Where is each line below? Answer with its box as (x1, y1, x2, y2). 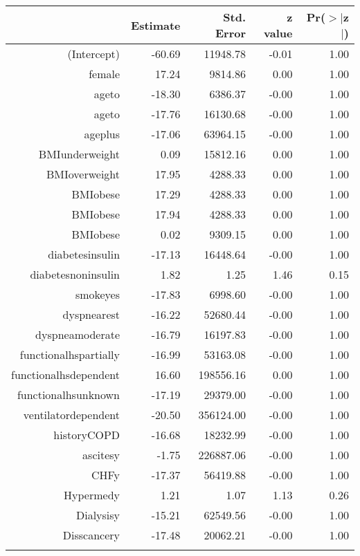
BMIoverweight (46, 166, 120, 182)
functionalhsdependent (11, 367, 120, 382)
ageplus (84, 126, 120, 142)
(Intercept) (67, 46, 120, 62)
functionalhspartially (19, 346, 120, 362)
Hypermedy (64, 487, 120, 503)
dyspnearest (62, 306, 120, 322)
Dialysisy (75, 507, 120, 523)
